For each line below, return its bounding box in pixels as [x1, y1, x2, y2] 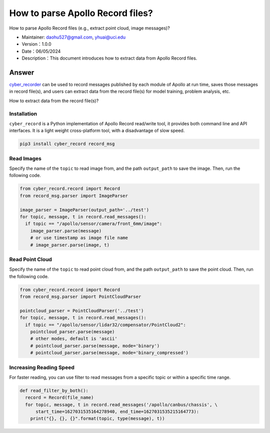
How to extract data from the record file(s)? [9, 98, 99, 104]
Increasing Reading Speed [9, 364, 74, 371]
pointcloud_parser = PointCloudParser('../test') [19, 308, 144, 313]
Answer [9, 68, 34, 77]
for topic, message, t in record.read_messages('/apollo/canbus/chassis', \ [25, 401, 217, 407]
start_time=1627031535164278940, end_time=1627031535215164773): [35, 409, 199, 414]
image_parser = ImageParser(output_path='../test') [19, 207, 149, 212]
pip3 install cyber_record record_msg [19, 141, 115, 147]
